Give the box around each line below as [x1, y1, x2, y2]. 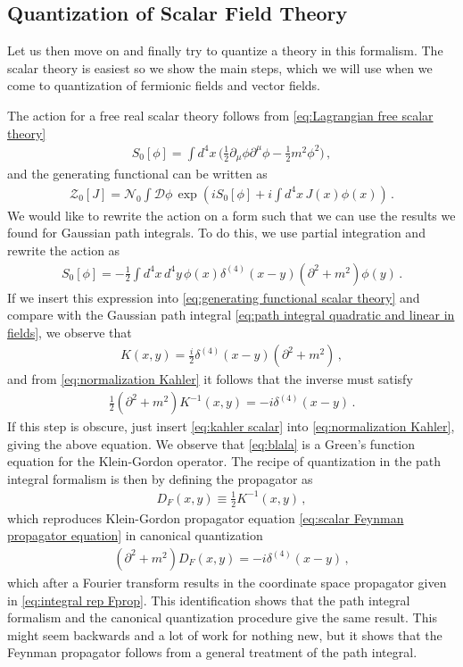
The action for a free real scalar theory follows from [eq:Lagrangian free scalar [7, 105, 434, 124]
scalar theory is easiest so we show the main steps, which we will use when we [7, 58, 433, 77]
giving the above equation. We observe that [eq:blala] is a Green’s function [7, 434, 416, 453]
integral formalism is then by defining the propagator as [7, 469, 313, 488]
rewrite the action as [7, 240, 120, 259]
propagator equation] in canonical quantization [7, 526, 263, 545]
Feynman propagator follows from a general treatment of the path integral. [7, 643, 418, 662]
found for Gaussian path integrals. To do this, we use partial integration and [7, 223, 426, 242]
